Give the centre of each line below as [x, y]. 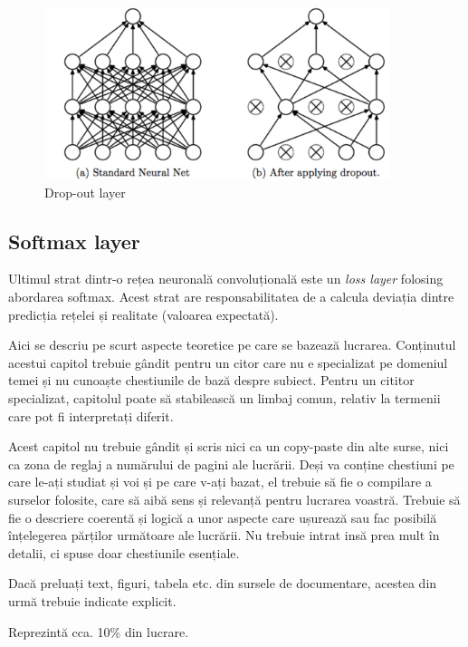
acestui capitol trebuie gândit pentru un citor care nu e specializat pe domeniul [228, 362]
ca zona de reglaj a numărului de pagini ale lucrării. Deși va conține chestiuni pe [231, 464]
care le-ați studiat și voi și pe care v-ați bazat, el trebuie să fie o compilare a [220, 482]
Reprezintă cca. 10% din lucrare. [99, 631]
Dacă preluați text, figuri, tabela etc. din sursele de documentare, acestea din [223, 583]
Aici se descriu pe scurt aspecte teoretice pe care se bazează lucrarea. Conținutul [232, 345]
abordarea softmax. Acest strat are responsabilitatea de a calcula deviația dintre [231, 297]
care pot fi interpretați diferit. [91, 415]
